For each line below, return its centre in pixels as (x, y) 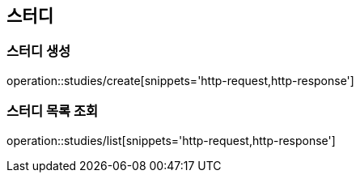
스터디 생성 (39, 51)
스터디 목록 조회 (53, 111)
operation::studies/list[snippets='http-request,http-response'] (171, 140)
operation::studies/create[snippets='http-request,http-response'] (180, 80)
